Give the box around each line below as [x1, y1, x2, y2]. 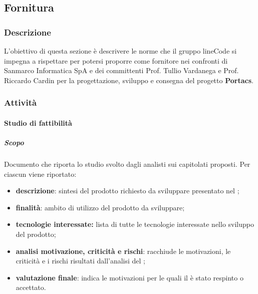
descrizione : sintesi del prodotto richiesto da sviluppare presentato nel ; [16, 185, 239, 196]
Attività [4, 96, 37, 109]
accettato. [16, 282, 46, 292]
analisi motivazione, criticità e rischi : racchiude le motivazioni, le [16, 245, 231, 256]
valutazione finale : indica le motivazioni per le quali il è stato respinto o [16, 272, 243, 282]
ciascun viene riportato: [4, 168, 77, 179]
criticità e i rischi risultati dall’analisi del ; [16, 255, 145, 266]
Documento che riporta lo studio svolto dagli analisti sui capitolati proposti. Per [4, 158, 250, 169]
